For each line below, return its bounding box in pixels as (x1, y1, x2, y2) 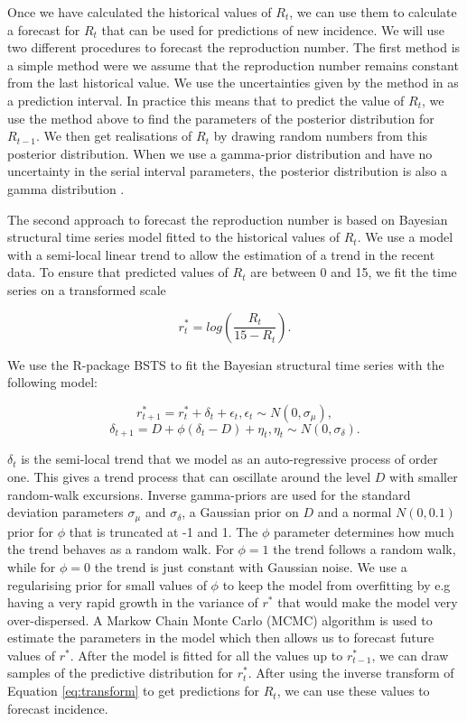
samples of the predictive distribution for (7, 663, 234, 682)
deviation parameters (7, 503, 124, 522)
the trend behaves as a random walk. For (7, 540, 234, 559)
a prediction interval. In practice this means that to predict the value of (7, 90, 405, 109)
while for (7, 557, 56, 576)
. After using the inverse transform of (248, 663, 454, 682)
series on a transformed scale (7, 280, 166, 299)
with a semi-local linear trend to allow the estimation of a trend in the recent (7, 245, 435, 263)
